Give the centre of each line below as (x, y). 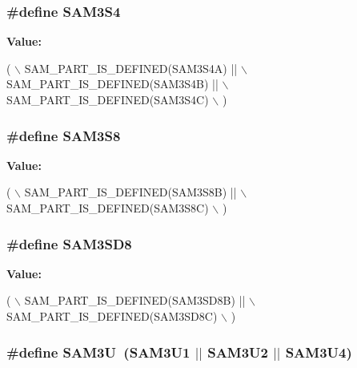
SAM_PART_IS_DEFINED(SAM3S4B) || (112, 84)
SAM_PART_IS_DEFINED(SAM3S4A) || (131, 68)
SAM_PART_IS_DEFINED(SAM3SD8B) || (135, 300)
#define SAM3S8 (64, 135)
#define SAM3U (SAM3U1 (98, 352)
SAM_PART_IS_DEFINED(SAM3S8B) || (130, 192)
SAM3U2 (238, 352)
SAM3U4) (319, 352)
